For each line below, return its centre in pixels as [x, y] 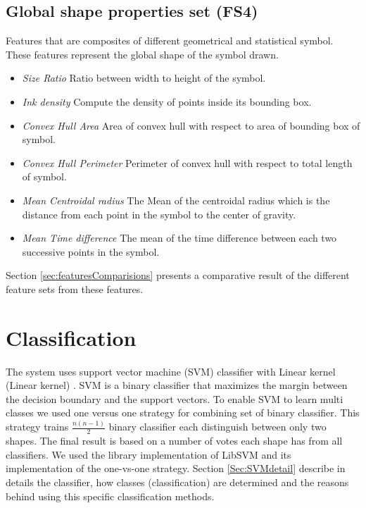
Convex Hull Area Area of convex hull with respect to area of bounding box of [191, 125]
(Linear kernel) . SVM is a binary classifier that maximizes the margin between [177, 385]
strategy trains [37, 427]
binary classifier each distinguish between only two [217, 427]
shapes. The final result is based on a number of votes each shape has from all [174, 441]
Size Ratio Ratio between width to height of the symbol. [144, 78]
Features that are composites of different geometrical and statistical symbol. [170, 41]
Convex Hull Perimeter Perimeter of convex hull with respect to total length [187, 162]
